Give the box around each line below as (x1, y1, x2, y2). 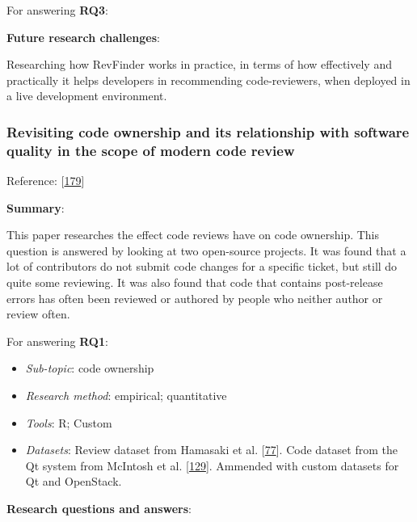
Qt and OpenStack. (25, 473, 122, 490)
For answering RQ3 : (6, 2, 108, 18)
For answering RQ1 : (6, 332, 108, 349)
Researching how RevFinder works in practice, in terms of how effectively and (6, 56, 392, 73)
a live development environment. (6, 87, 167, 104)
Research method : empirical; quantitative (25, 387, 227, 404)
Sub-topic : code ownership (25, 360, 154, 377)
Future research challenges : (6, 28, 160, 45)
